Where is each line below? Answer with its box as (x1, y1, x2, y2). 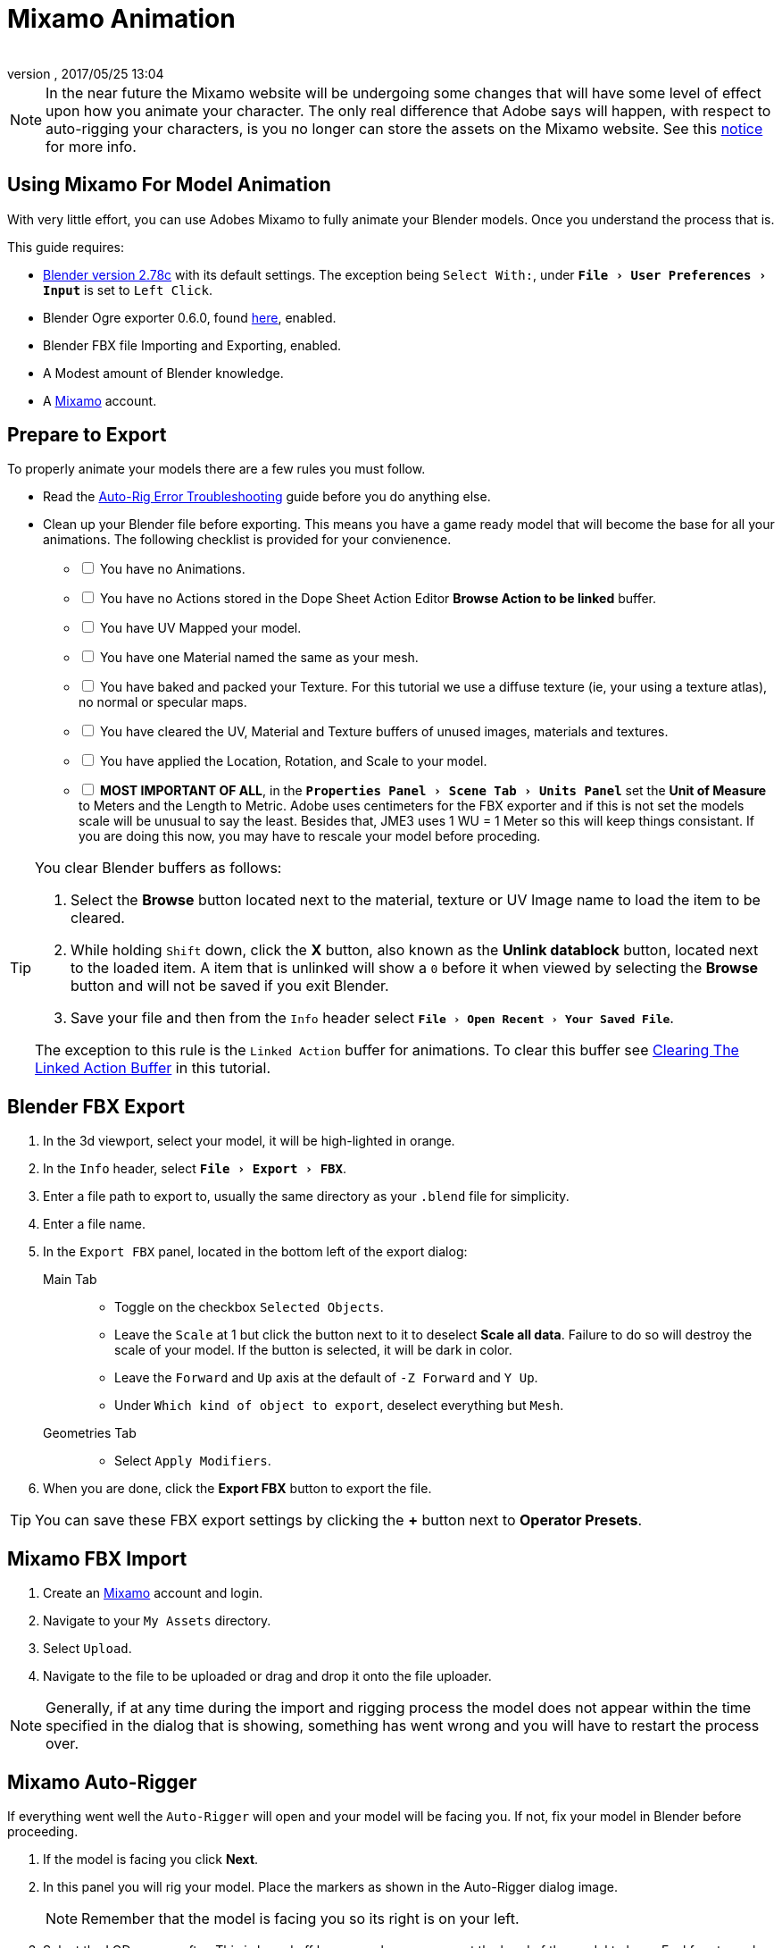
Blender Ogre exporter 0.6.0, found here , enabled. (43, 309, 337, 325)
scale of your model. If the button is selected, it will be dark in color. (114, 1342, 512, 1358)
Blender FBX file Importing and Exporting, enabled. (43, 337, 342, 353)
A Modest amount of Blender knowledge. (43, 365, 284, 381)
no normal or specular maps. (79, 694, 247, 710)
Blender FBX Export (7, 1095, 185, 1118)
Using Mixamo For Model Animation (7, 173, 331, 197)
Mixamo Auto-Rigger (7, 1770, 197, 1793)
